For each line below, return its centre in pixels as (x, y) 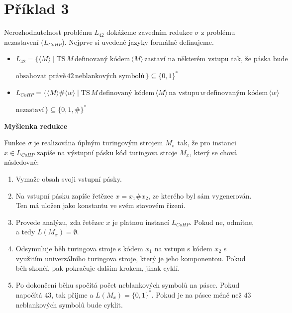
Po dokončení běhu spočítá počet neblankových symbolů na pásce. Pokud (128, 284)
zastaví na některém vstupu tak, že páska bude (216, 59)
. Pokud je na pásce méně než (196, 294)
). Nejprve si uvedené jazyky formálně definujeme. (138, 42)
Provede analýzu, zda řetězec (60, 222)
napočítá (29, 294)
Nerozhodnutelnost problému (48, 32)
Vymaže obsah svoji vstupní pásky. (69, 179)
